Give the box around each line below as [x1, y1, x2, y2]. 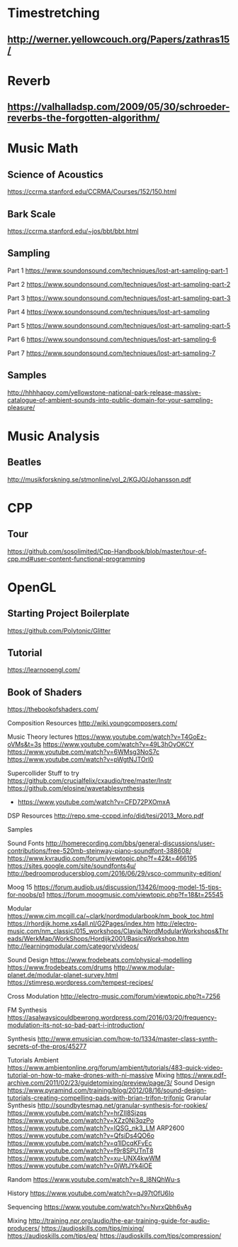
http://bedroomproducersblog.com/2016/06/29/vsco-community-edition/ [7, 869, 222, 878]
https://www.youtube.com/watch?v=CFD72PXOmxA [17, 798, 171, 806]
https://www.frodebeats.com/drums [7, 963, 113, 972]
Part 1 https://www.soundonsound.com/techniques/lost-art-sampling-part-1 [7, 266, 229, 275]
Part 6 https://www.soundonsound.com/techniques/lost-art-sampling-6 [7, 335, 217, 344]
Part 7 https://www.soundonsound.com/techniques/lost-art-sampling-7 [7, 348, 216, 357]
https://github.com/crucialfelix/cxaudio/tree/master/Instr [7, 776, 172, 785]
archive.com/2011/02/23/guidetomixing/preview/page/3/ [7, 1079, 173, 1087]
